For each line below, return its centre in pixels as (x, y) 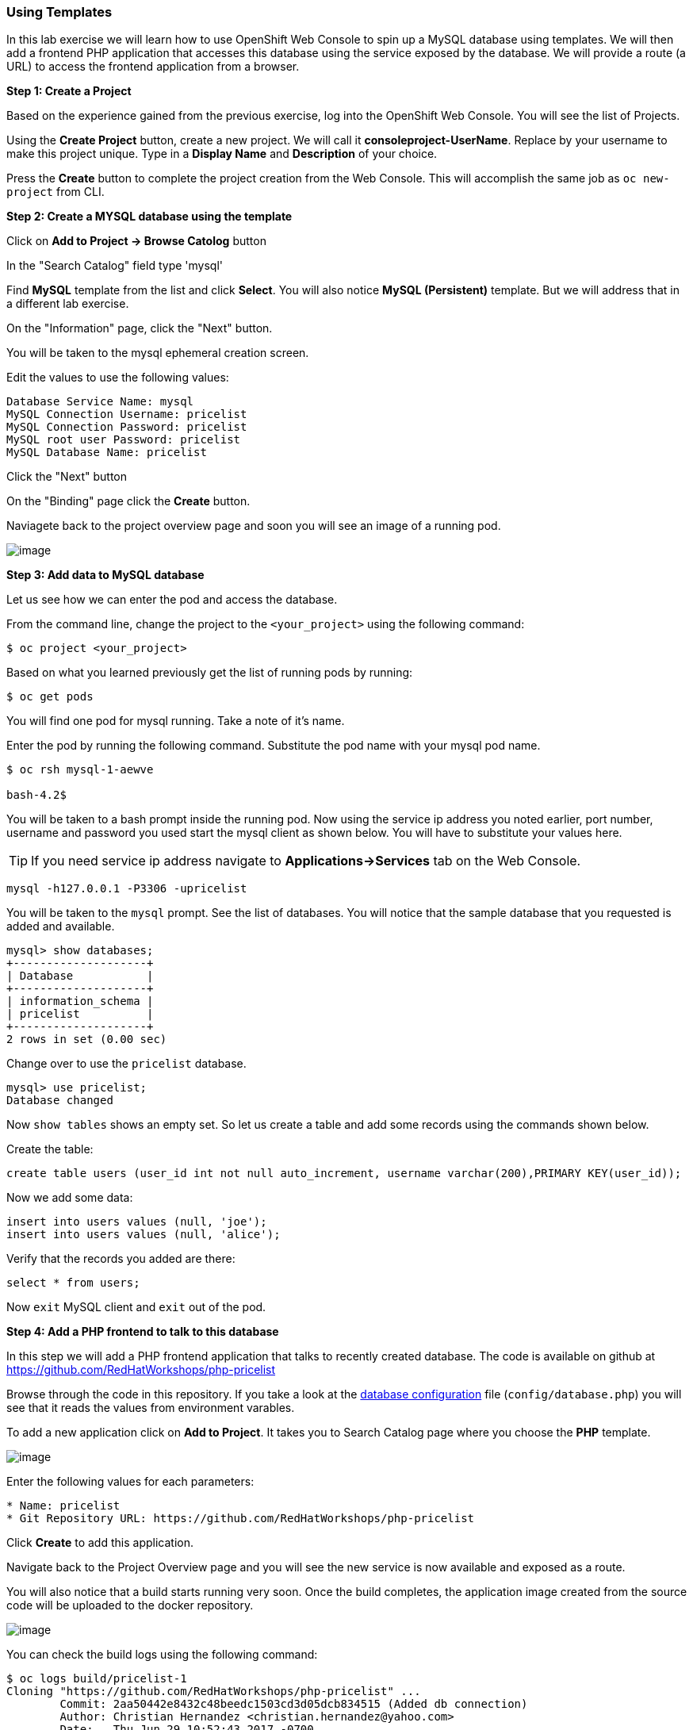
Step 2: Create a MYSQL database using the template (149, 217)
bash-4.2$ (36, 795)
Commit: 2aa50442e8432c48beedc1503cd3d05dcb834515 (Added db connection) (294, 1704)
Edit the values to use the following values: (118, 378)
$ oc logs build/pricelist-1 (97, 1679)
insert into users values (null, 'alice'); (144, 1235)
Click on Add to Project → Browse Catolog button (136, 241)
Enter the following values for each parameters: (130, 1482)
